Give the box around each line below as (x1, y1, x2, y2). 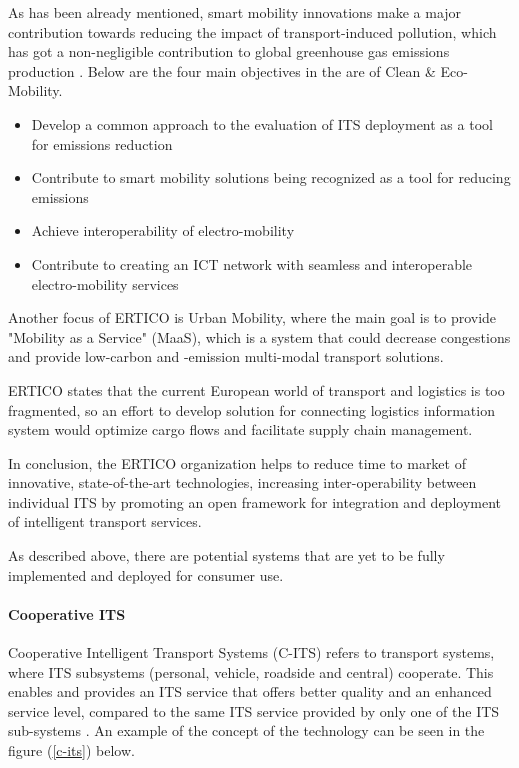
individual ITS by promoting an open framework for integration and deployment (8, 491, 501, 512)
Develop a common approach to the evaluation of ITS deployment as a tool (31, 113, 493, 134)
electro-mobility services (31, 273, 179, 294)
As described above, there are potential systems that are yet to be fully (8, 545, 445, 566)
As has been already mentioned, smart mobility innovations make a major (8, 2, 462, 22)
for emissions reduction (31, 133, 173, 154)
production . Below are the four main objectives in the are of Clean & (8, 60, 436, 81)
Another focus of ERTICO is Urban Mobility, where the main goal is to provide (8, 307, 497, 328)
